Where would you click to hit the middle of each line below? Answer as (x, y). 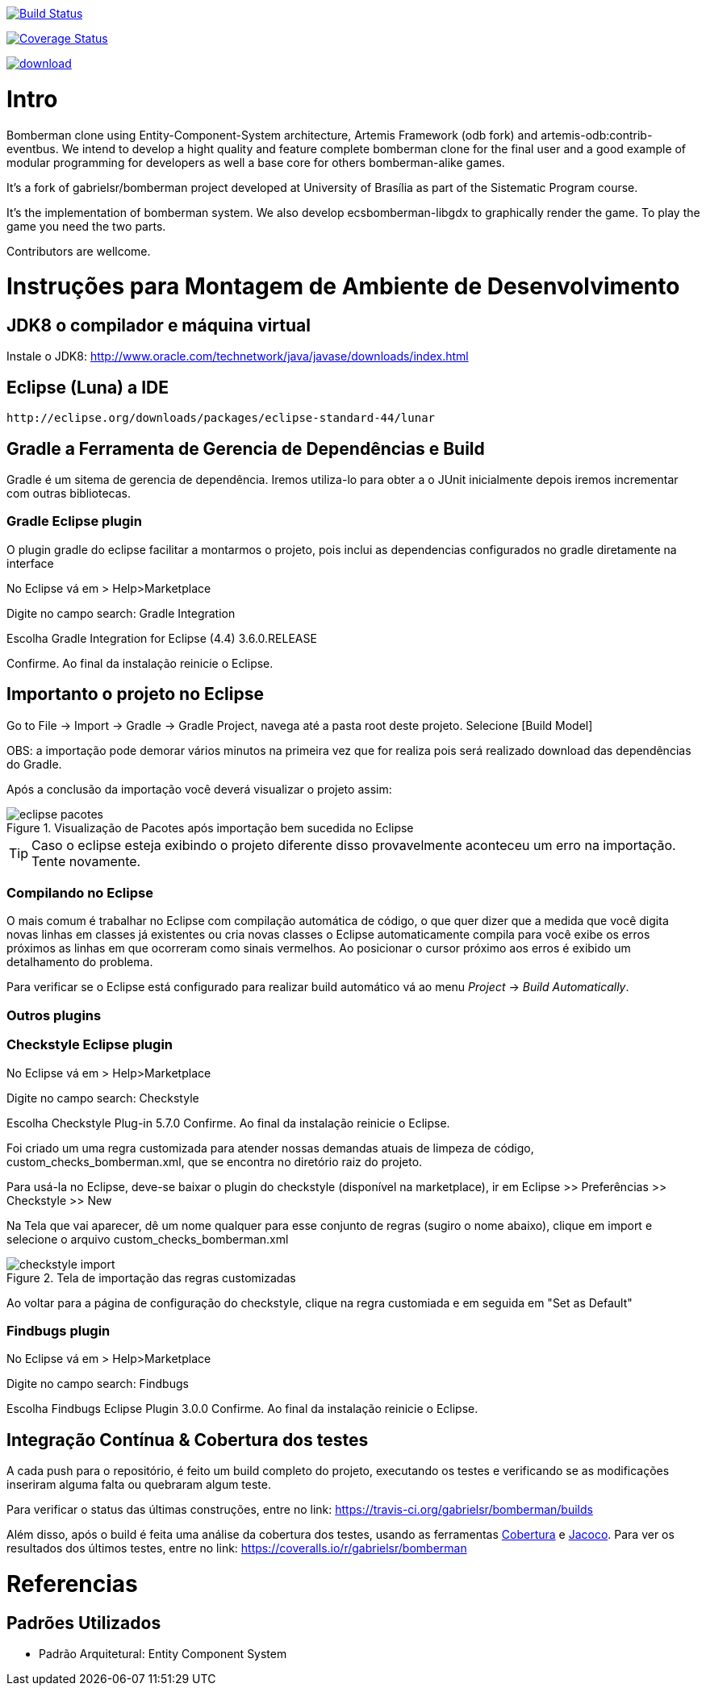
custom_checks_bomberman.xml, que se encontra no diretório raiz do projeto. (215, 1161)
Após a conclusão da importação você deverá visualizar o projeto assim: (199, 789)
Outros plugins (54, 1015)
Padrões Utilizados (84, 1623)
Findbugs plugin (58, 1330)
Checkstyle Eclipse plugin (90, 1045)
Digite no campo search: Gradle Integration (121, 613)
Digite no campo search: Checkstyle (103, 1098)
